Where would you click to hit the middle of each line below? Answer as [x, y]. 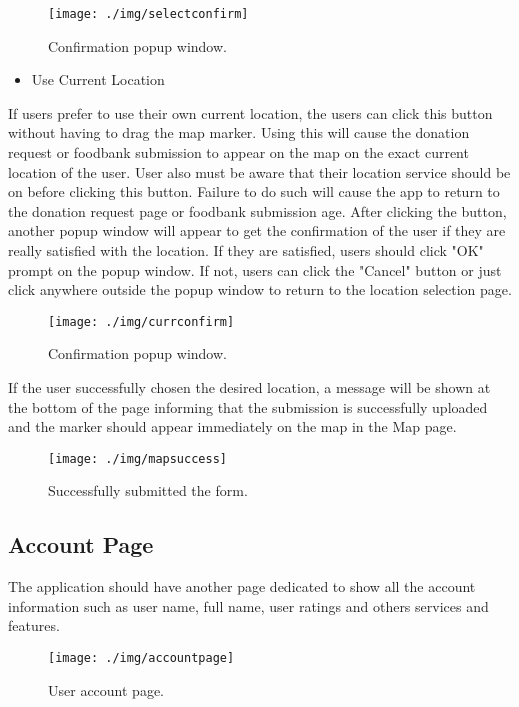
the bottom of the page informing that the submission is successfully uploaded [248, 406]
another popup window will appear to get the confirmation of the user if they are [257, 230]
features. [34, 625]
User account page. [106, 689]
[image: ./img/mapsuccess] [137, 458]
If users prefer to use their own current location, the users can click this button [250, 112]
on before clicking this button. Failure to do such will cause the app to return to [254, 191]
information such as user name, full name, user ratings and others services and [248, 605]
